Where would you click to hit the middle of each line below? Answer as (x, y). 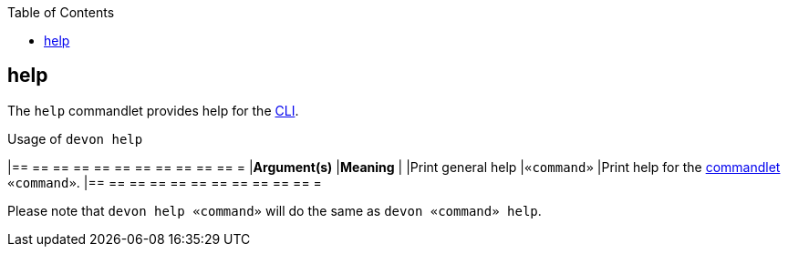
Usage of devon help (75, 138)
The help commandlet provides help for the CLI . (153, 110)
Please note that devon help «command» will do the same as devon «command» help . (275, 210)
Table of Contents (61, 12)
